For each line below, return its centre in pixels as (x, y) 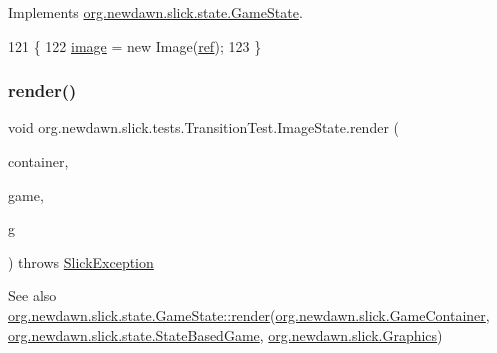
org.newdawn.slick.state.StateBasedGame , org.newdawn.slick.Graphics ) (225, 334)
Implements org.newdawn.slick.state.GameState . (155, 12)
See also (32, 295)
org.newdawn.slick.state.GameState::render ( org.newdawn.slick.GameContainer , (249, 314)
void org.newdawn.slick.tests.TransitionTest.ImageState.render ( (204, 127)
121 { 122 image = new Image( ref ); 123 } (135, 45)
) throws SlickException (81, 261)
